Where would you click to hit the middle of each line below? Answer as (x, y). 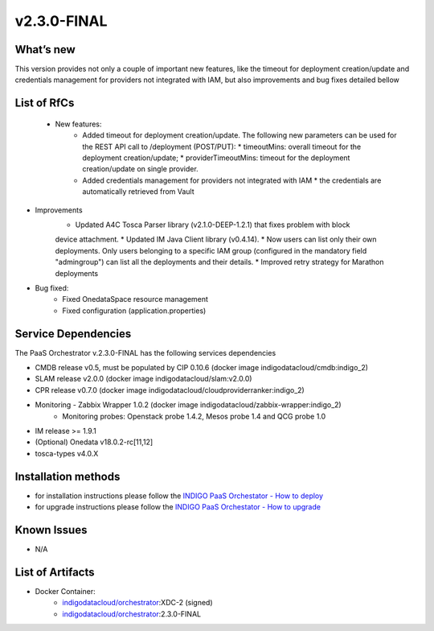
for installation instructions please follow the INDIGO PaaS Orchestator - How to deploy (179, 496)
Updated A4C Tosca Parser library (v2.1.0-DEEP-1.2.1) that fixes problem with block (213, 225)
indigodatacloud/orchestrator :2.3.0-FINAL (131, 614)
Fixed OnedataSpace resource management (135, 299)
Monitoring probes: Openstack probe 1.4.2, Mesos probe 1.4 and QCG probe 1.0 (194, 416)
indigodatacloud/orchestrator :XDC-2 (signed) (137, 603)
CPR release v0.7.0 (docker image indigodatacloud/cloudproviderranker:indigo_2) (170, 390)
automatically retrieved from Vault (138, 192)
